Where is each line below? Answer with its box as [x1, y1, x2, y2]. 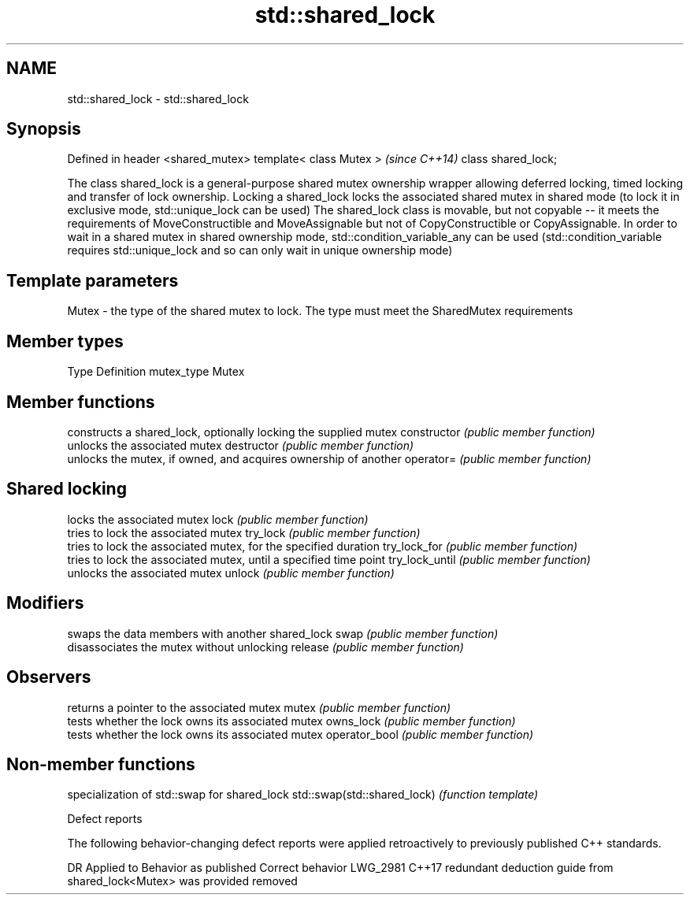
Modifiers [6, 593, 84, 614]
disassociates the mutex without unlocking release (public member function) [67, 640, 464, 654]
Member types [6, 331, 124, 351]
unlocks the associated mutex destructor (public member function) [67, 438, 414, 452]
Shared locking [6, 479, 127, 499]
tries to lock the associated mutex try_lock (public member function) [67, 525, 421, 539]
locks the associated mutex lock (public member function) [67, 512, 369, 526]
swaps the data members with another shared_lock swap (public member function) [67, 626, 499, 640]
